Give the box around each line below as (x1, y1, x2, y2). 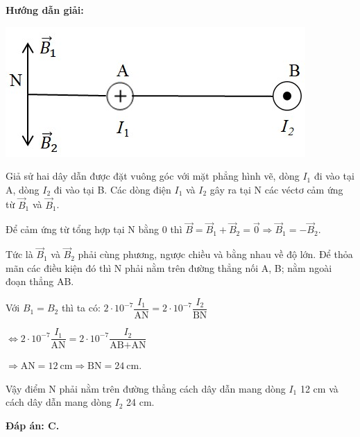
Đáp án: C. (6, 418, 60, 432)
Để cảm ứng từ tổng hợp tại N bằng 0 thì (6, 222, 182, 237)
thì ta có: (61, 300, 101, 315)
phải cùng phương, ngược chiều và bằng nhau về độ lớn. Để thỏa (78, 247, 353, 262)
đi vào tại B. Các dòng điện (53, 182, 171, 196)
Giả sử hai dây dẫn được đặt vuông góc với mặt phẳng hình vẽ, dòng (6, 169, 300, 183)
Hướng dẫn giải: (6, 3, 84, 17)
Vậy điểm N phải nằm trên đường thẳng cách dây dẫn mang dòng (6, 381, 286, 395)
